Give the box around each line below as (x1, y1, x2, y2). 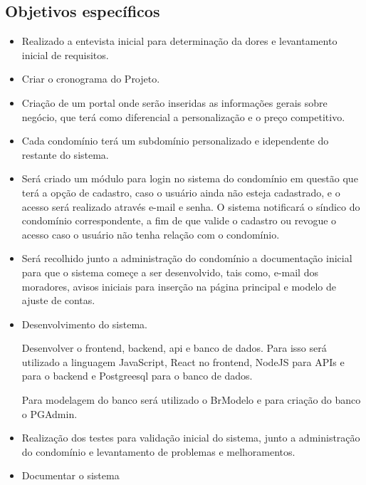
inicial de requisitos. (21, 47, 109, 62)
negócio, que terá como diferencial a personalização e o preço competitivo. (21, 109, 345, 124)
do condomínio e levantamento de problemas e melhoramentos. (21, 444, 296, 459)
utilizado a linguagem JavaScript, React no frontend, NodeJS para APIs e (21, 354, 345, 369)
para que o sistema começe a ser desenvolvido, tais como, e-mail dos (21, 264, 318, 279)
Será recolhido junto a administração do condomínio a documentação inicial (21, 251, 352, 266)
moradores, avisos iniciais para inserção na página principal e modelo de (21, 278, 336, 293)
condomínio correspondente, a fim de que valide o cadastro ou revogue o (21, 213, 337, 228)
